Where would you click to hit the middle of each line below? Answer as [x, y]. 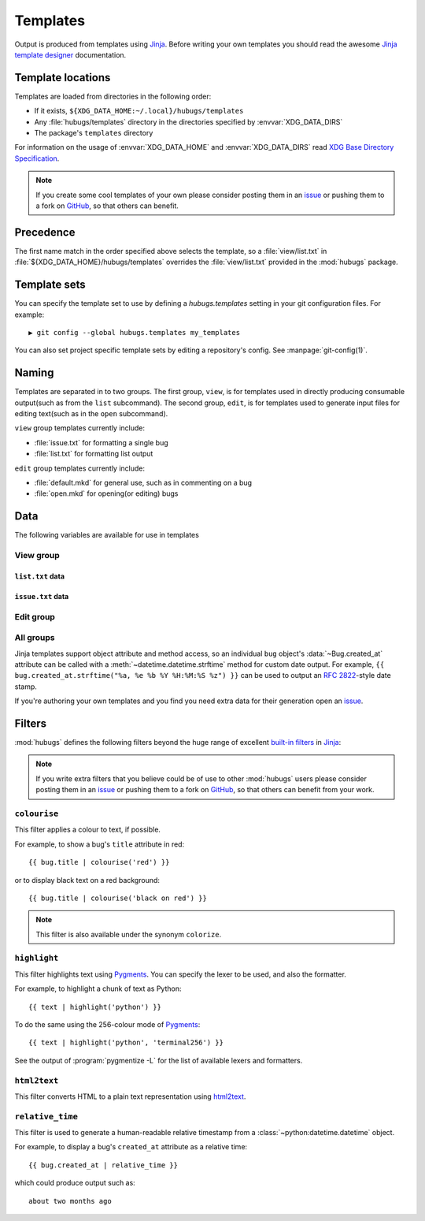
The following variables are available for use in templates [107, 535]
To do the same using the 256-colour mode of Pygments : [107, 1024]
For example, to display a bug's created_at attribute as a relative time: [131, 1147]
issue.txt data [42, 596]
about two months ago [70, 1201]
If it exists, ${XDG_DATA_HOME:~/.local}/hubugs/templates [139, 111]
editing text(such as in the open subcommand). [91, 414]
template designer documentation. [70, 54]
